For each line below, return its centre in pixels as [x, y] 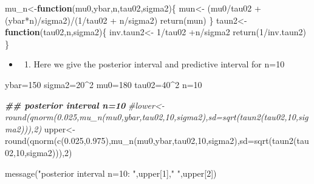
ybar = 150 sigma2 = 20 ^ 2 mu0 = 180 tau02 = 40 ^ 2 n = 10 [104, 84]
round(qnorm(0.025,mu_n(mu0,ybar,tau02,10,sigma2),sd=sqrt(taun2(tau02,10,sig [157, 117]
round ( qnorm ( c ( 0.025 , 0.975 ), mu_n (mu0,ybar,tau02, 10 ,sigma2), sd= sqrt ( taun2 [149, 141]
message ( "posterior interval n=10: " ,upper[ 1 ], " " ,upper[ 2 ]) [111, 173]
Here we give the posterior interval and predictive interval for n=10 [159, 64]
